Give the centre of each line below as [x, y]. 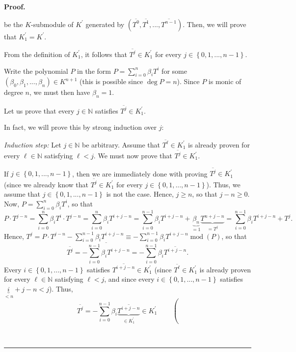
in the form [94, 71]
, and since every [129, 279]
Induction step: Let [33, 144]
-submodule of [52, 24]
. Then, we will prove [215, 24]
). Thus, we [223, 184]
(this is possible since [111, 81]
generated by [105, 24]
